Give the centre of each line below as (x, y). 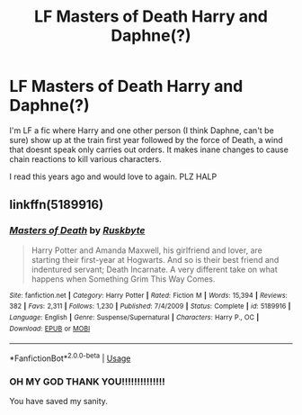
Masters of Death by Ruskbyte (77, 230)
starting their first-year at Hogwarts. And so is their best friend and (155, 259)
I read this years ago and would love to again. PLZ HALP (113, 176)
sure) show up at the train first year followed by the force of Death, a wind (146, 140)
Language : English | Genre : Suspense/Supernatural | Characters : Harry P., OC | (134, 317)
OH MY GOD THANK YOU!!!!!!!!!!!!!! (88, 382)
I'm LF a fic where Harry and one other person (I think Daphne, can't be (142, 130)
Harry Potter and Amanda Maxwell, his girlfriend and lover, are (147, 250)
